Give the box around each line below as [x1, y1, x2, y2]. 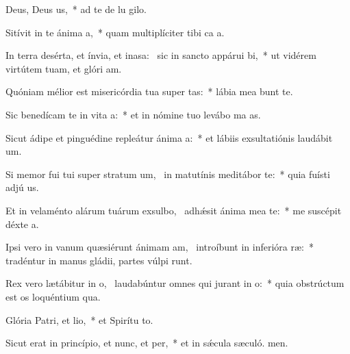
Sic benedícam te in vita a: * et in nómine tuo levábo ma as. [5, 107, 261, 121]
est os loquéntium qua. [5, 289, 101, 303]
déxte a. [5, 216, 39, 231]
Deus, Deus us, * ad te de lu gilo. [5, 2, 147, 16]
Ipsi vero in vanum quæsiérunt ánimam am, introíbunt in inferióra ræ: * [5, 240, 314, 254]
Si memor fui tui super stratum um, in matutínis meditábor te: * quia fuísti [5, 166, 330, 181]
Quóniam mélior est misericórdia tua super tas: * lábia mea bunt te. [5, 84, 293, 99]
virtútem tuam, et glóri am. [5, 61, 122, 75]
